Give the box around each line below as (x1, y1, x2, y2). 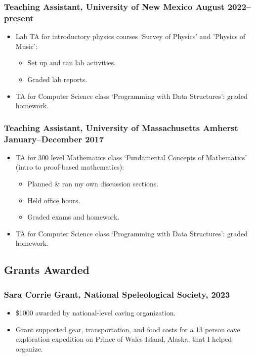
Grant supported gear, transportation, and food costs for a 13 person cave (15, 324, 240, 334)
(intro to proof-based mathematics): (15, 162, 124, 172)
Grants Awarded (4, 262, 89, 277)
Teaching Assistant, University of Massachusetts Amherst (4, 121, 238, 134)
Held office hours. (27, 195, 80, 205)
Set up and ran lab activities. (27, 57, 116, 68)
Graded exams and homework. (27, 212, 120, 222)
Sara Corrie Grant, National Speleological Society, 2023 (4, 288, 230, 300)
